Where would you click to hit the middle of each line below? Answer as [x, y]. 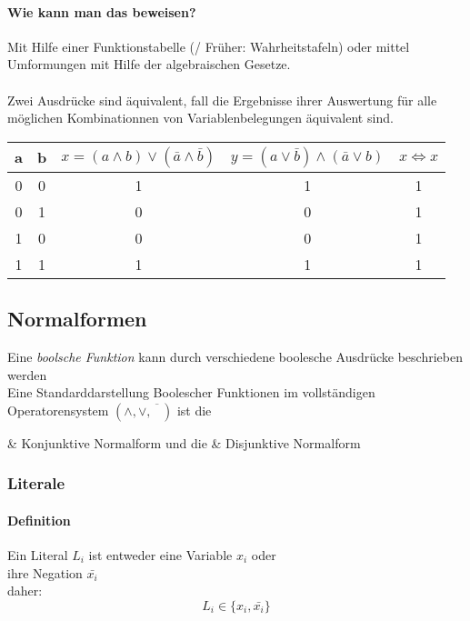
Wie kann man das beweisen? [102, 11]
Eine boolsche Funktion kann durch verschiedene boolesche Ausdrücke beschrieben [235, 356]
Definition [39, 520]
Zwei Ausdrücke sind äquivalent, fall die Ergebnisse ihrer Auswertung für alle [222, 100]
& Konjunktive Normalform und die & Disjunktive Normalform [184, 442]
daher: [25, 591]
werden [27, 374]
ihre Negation [45, 572]
